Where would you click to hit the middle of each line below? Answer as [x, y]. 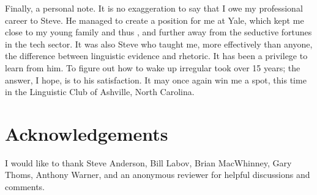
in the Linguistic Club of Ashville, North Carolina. [100, 92]
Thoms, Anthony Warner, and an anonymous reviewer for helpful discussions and [158, 175]
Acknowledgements [87, 133]
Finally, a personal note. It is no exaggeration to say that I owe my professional [154, 8]
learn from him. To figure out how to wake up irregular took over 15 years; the [153, 67]
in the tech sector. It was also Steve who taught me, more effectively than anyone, [159, 44]
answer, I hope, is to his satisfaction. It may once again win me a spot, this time [156, 80]
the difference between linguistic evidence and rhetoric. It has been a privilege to [156, 56]
